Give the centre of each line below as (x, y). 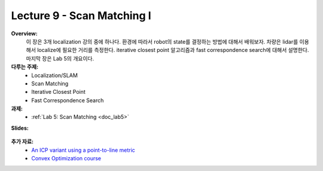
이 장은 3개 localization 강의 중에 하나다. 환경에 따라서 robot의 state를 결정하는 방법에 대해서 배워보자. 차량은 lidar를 (162, 41)
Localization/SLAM (54, 75)
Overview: (25, 33)
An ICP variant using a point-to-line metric (83, 150)
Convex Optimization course (66, 158)
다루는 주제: (25, 67)
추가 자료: (22, 142)
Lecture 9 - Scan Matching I (81, 16)
